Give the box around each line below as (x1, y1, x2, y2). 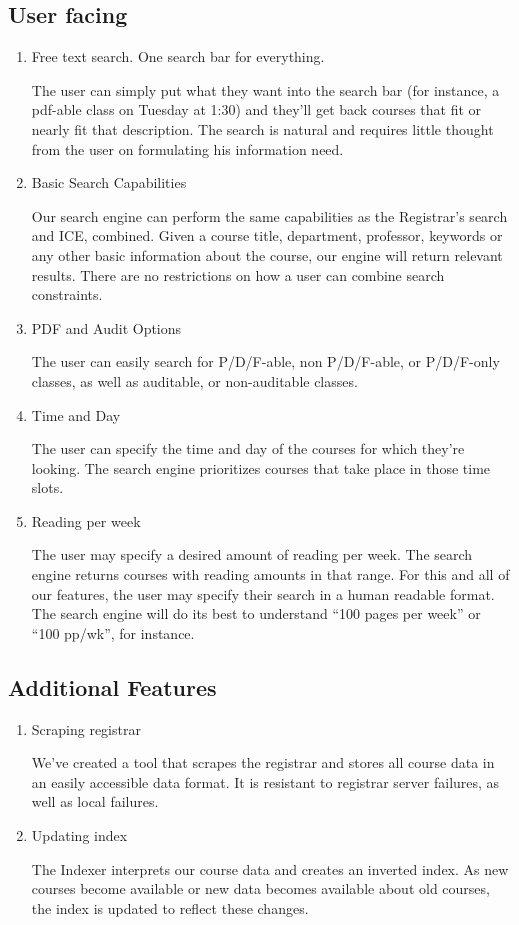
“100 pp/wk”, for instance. (31, 622, 195, 643)
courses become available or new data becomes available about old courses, (31, 878, 490, 899)
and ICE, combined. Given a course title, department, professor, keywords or (31, 225, 503, 246)
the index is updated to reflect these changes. (31, 897, 309, 918)
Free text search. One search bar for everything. (31, 46, 325, 67)
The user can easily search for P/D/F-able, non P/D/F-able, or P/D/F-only (31, 351, 500, 372)
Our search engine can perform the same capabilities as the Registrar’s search (31, 205, 508, 226)
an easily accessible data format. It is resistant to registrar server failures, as (31, 771, 500, 792)
